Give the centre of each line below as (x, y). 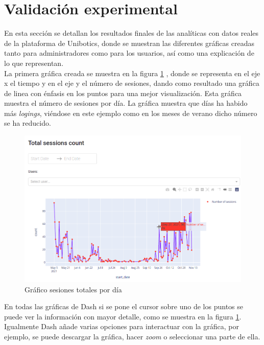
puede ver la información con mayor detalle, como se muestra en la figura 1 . (123, 316)
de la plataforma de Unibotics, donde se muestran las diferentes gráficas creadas (129, 43)
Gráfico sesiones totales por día (73, 289)
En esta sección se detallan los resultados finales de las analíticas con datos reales (131, 33)
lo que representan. (34, 63)
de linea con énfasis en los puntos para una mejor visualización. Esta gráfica (123, 93)
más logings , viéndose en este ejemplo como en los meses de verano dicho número (131, 113)
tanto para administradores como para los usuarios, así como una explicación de (129, 53)
